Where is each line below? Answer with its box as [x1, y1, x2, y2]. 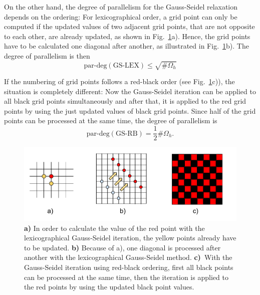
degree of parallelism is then [4, 50, 90, 61]
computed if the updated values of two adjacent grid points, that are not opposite [4, 21, 255, 32]
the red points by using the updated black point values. [24, 281, 194, 292]
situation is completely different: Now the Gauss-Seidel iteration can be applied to [4, 86, 256, 96]
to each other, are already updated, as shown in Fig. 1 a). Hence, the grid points [4, 31, 250, 41]
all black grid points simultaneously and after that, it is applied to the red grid [4, 96, 246, 106]
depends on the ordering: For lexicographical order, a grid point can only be [4, 11, 237, 22]
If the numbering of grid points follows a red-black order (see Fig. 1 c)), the [4, 76, 235, 87]
